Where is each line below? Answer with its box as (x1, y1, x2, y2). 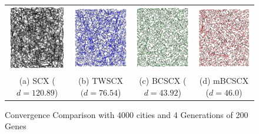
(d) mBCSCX (199, 74, 249, 87)
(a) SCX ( (19, 74, 55, 87)
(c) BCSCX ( (139, 74, 187, 87)
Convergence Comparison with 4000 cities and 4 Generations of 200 (5, 108, 248, 120)
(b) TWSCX (78, 74, 124, 87)
